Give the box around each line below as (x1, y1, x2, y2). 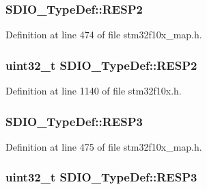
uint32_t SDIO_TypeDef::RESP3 (5, 168, 197, 186)
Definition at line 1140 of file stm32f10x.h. (5, 84, 182, 98)
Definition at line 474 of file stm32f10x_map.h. (5, 27, 202, 42)
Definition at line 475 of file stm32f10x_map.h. (5, 139, 202, 153)
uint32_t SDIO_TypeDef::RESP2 (5, 56, 197, 73)
